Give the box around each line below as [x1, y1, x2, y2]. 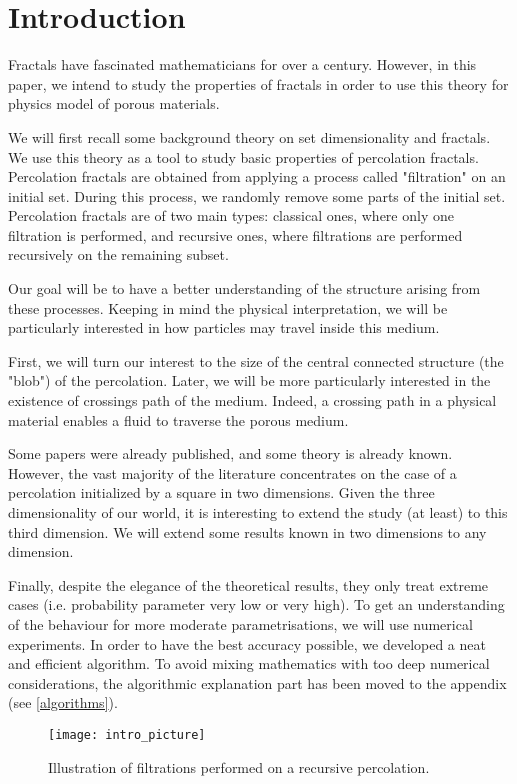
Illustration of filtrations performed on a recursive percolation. [48, 756, 430, 777]
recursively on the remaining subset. [8, 244, 229, 265]
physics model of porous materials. [8, 93, 220, 114]
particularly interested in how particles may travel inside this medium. [8, 317, 440, 338]
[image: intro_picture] [48, 727, 206, 742]
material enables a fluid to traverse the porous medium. [8, 409, 349, 430]
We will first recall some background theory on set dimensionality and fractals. [8, 126, 491, 147]
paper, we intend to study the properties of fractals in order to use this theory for [8, 73, 509, 94]
